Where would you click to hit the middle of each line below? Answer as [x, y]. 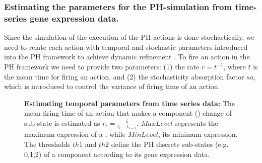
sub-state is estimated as [62, 123]
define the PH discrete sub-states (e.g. [170, 144]
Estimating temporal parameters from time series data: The [130, 103]
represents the [196, 123]
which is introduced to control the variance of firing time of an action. [112, 86]
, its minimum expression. [198, 134]
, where [235, 66]
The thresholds [47, 144]
